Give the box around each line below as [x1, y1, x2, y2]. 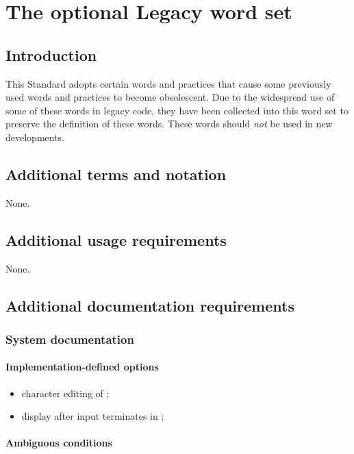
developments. [5, 129, 65, 144]
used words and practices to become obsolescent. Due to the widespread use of [5, 90, 335, 104]
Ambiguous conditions [5, 436, 112, 450]
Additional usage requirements [5, 229, 227, 250]
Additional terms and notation [5, 163, 227, 184]
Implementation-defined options [5, 360, 159, 374]
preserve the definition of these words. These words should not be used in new [5, 116, 333, 131]
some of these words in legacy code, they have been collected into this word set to [5, 103, 349, 117]
